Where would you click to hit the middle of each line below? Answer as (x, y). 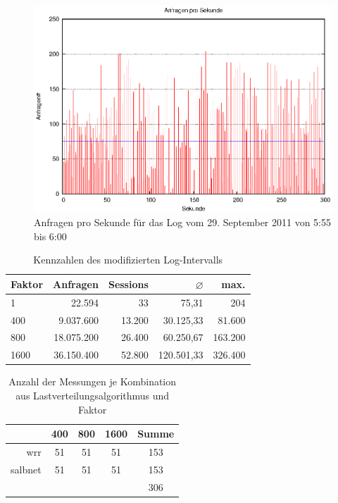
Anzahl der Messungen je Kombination (93, 381)
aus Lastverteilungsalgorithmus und (93, 395)
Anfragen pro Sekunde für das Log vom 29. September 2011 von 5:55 (183, 222)
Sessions (128, 284)
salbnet (26, 469)
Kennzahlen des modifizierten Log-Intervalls (128, 260)
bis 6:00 (50, 236)
